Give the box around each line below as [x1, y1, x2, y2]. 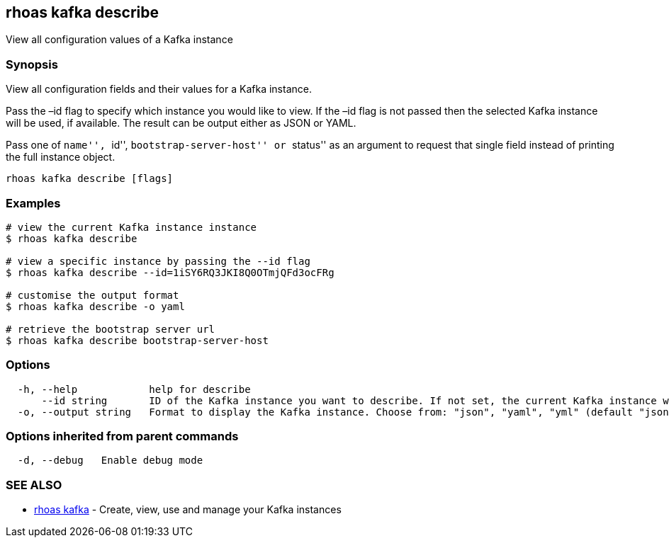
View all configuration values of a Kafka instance [6, 33, 233, 46]
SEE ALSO [6, 477, 62, 492]
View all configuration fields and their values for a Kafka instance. [6, 83, 312, 96]
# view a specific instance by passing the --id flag [6, 255, 310, 267]
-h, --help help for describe [17, 383, 251, 395]
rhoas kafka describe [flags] [6, 173, 174, 185]
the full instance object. [6, 151, 116, 164]
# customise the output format [6, 289, 179, 301]
